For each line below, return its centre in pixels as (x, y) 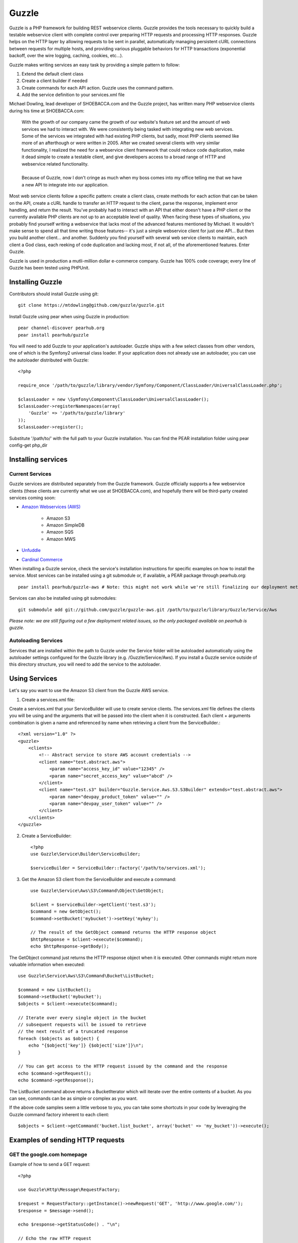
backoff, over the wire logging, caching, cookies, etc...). (66, 56)
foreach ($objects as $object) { (59, 1038)
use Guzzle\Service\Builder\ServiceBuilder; (86, 854)
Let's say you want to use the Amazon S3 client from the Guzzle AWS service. (89, 691)
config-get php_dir (28, 445)
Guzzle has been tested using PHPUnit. (49, 268)
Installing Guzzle (36, 282)
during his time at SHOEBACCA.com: (47, 111)
